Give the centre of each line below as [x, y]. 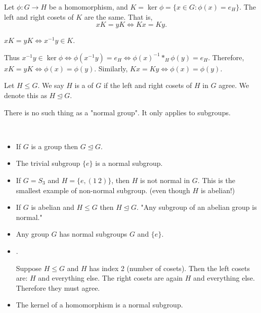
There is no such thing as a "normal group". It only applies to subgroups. [117, 112]
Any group [32, 234]
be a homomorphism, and [88, 7]
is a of [84, 85]
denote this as [26, 95]
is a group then [55, 146]
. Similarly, [111, 68]
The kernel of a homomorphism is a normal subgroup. [99, 305]
